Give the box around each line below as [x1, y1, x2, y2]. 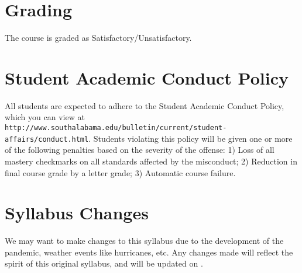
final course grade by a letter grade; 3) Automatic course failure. [5, 166, 236, 178]
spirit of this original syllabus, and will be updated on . [5, 257, 203, 269]
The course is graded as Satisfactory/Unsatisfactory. [5, 32, 192, 44]
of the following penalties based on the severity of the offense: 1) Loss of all [5, 143, 274, 156]
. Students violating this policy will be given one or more [88, 132, 293, 144]
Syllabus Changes [5, 201, 149, 225]
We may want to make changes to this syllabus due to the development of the [5, 235, 284, 247]
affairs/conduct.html [5, 135, 89, 143]
